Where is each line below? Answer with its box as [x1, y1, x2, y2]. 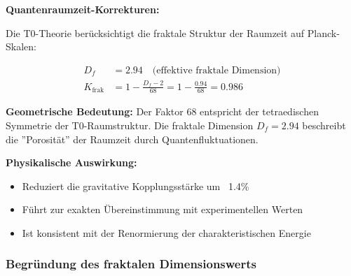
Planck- [307, 25, 340, 40]
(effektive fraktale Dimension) [152, 65, 281, 75]
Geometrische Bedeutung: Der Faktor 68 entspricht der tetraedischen [6, 104, 319, 119]
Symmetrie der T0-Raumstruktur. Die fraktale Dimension [6, 117, 254, 132]
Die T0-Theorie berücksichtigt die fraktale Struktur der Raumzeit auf [6, 25, 305, 40]
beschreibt [302, 117, 346, 132]
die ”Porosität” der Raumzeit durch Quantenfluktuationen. [6, 131, 259, 146]
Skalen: [6, 39, 36, 54]
